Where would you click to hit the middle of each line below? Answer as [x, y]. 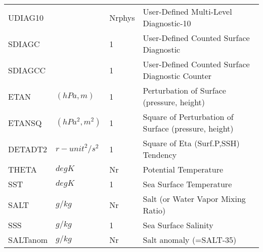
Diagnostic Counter [177, 76]
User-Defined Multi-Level [187, 11]
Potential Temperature [183, 169]
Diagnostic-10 [167, 23]
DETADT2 [28, 149]
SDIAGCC [27, 70]
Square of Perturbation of [188, 117]
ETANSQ [25, 122]
